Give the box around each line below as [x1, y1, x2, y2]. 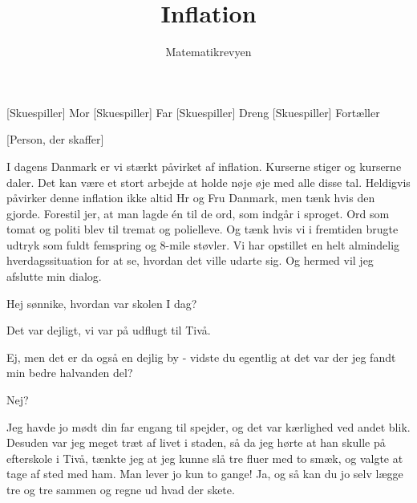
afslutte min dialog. [6, 268, 102, 285]
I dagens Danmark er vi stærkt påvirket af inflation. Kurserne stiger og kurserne [6, 157, 402, 174]
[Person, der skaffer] [6, 131, 104, 148]
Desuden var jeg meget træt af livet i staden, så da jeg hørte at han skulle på [6, 434, 386, 451]
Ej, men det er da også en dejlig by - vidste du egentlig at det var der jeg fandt [6, 348, 396, 365]
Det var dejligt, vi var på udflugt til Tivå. [6, 322, 211, 339]
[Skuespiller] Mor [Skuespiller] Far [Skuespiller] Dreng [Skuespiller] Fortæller [6, 103, 380, 120]
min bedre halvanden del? [6, 364, 133, 381]
